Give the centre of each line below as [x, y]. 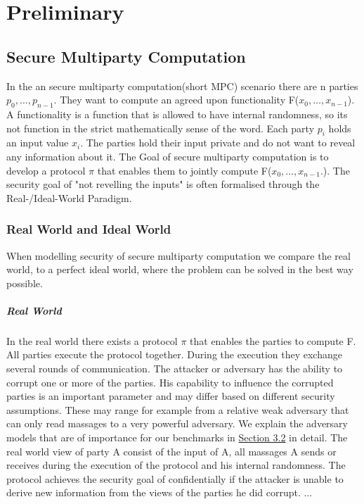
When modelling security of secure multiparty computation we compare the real [178, 255]
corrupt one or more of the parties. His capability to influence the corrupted [170, 382]
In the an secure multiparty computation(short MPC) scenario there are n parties [182, 86]
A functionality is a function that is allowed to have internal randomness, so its [177, 114]
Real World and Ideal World [89, 229]
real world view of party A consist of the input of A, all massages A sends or [171, 451]
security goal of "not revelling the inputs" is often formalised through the [163, 184]
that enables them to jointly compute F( [184, 170]
